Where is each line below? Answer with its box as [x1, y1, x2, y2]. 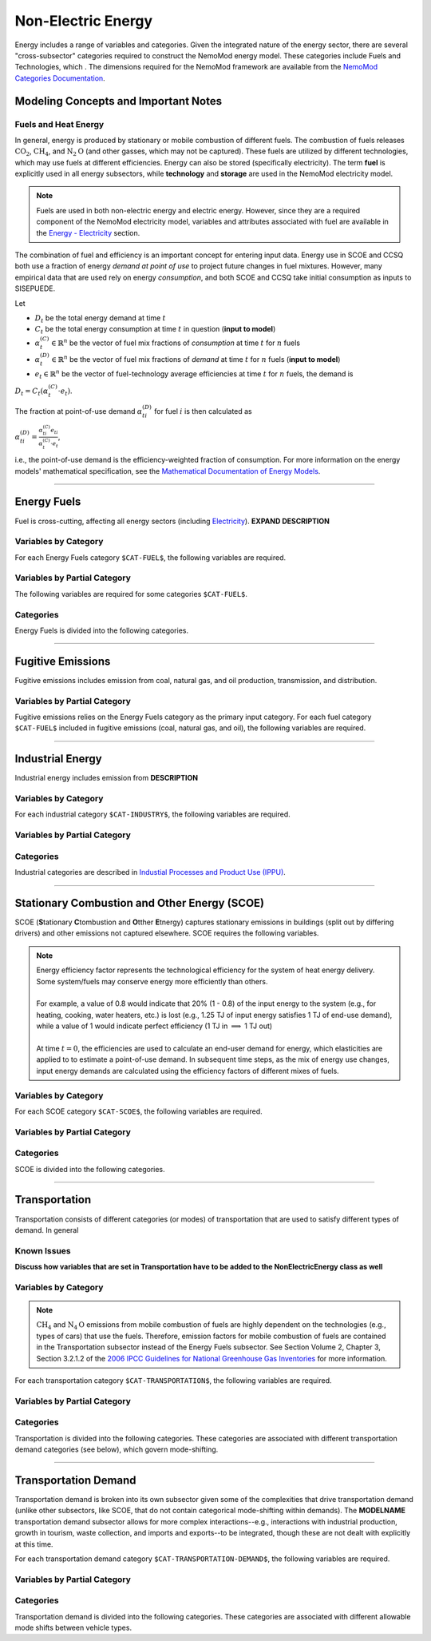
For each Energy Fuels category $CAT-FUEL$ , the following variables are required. [14, 552, 287, 562]
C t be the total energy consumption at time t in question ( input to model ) [34, 324, 276, 336]
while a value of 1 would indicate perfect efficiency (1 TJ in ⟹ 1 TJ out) [36, 1021, 273, 1031]
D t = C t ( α [14, 387, 49, 397]
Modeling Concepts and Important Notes [14, 94, 223, 108]
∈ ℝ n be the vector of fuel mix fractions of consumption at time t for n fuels [50, 336, 301, 348]
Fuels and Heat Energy [14, 118, 105, 129]
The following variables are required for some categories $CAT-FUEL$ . [14, 589, 247, 598]
